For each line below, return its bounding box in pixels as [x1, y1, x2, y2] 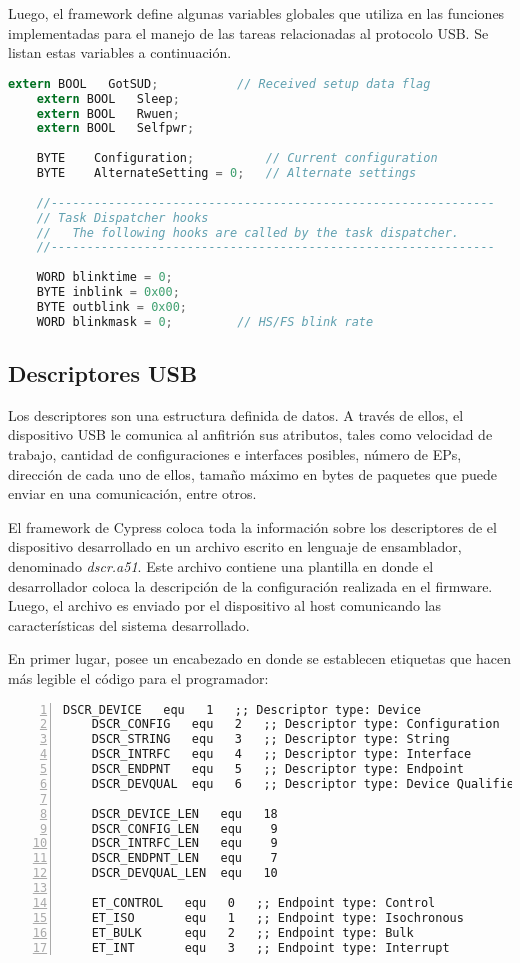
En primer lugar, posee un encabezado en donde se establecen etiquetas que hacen [8, 648, 512, 669]
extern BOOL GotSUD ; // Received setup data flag [8, 76, 431, 91]
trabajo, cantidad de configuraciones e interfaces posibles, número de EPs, [8, 444, 462, 465]
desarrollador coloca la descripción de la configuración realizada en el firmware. [8, 575, 493, 596]
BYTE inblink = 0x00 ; [36, 285, 180, 300]
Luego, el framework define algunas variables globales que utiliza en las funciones [8, 3, 505, 23]
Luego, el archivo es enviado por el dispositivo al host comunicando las [8, 595, 442, 616]
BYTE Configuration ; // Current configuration [36, 151, 438, 166]
